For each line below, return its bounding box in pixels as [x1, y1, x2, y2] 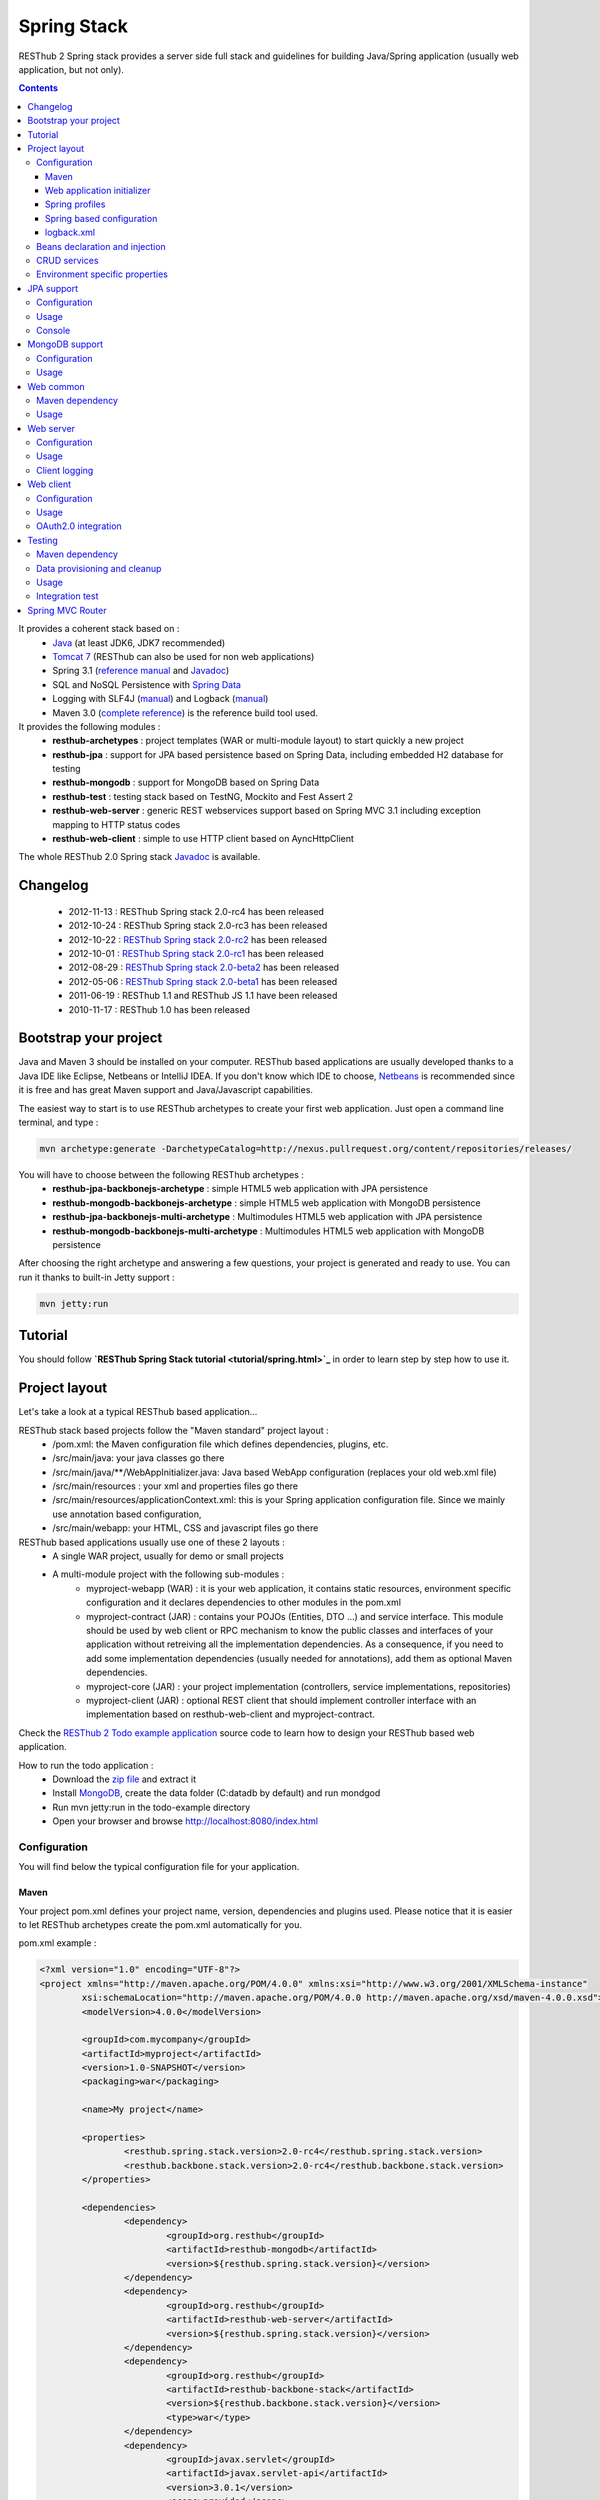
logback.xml [45, 226, 95, 239]
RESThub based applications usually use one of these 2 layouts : [18, 1536, 285, 1548]
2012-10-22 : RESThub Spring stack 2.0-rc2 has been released [68, 933, 328, 945]
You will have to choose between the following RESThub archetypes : [18, 1169, 305, 1180]
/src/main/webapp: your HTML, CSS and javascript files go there [52, 1522, 319, 1534]
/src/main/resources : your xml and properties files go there [52, 1480, 299, 1492]
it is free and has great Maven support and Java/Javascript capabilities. [18, 1084, 314, 1096]
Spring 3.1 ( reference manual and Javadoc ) [52, 665, 230, 677]
